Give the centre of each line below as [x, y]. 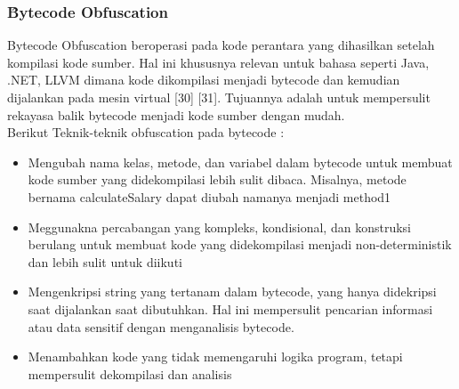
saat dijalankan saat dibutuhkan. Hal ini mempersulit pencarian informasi [230, 308]
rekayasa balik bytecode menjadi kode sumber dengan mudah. [176, 114]
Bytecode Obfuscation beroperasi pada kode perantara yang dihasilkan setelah [221, 45]
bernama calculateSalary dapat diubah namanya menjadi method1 [209, 196]
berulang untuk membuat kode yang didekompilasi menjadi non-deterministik [240, 244]
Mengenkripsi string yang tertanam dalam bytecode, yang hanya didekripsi [232, 292]
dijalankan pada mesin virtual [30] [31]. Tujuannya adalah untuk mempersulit [219, 97]
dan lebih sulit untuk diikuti [105, 261]
